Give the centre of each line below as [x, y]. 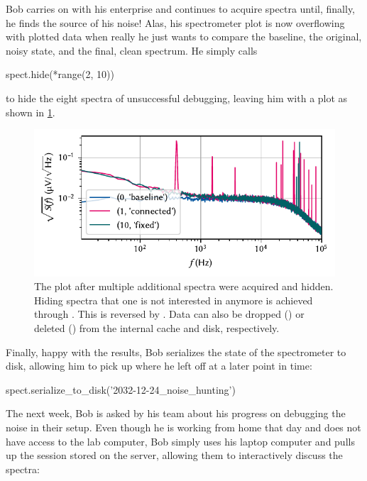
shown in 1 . [31, 112]
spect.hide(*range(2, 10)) [60, 74]
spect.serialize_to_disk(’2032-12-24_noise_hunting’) [121, 389]
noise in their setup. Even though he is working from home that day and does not [183, 427]
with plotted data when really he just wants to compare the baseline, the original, [184, 37]
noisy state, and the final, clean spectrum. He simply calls [132, 50]
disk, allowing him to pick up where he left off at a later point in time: [159, 366]
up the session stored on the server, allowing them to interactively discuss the [174, 455]
